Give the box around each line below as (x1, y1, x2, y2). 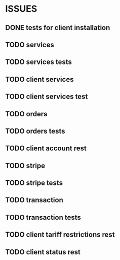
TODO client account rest (5, 144, 87, 153)
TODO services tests (5, 58, 72, 67)
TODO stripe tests (5, 179, 63, 187)
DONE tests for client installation (5, 23, 110, 32)
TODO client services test (5, 92, 88, 101)
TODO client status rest (5, 247, 81, 256)
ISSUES (5, 3, 37, 15)
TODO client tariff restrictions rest (5, 231, 115, 239)
